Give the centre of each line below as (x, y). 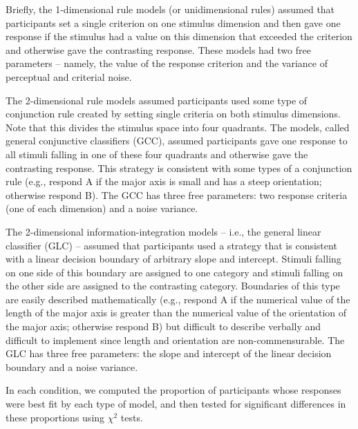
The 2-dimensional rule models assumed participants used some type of (157, 100)
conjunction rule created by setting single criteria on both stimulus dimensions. (173, 114)
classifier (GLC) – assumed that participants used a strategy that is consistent (171, 245)
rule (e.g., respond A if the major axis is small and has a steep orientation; (164, 181)
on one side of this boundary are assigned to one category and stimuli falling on (175, 272)
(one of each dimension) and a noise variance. (102, 208)
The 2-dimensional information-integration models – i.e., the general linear (163, 231)
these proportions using (55, 417)
